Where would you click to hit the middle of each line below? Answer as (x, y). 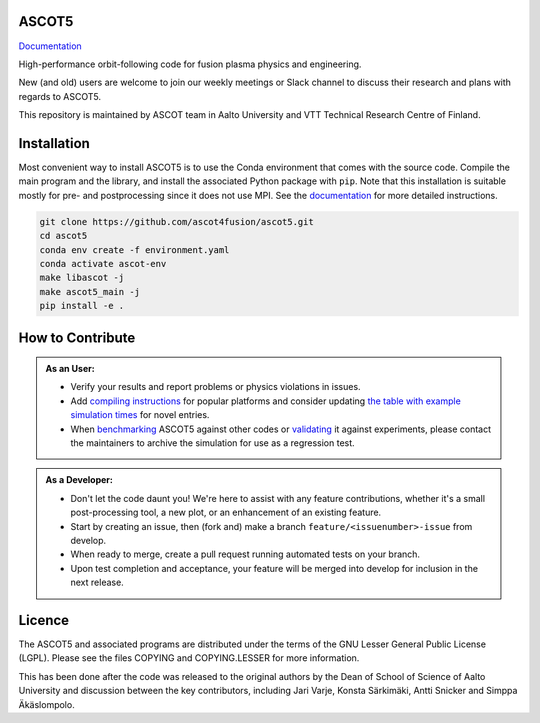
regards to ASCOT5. (60, 96)
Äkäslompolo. (46, 704)
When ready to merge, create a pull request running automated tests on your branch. (245, 554)
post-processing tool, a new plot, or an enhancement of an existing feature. (226, 512)
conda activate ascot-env (103, 263)
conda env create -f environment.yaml (134, 249)
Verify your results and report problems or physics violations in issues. (215, 387)
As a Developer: (79, 480)
